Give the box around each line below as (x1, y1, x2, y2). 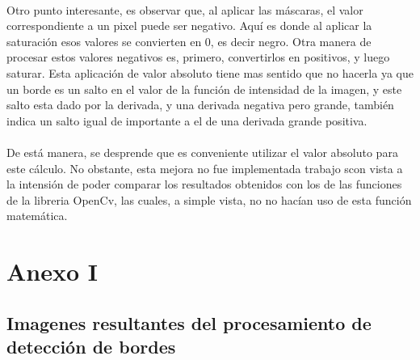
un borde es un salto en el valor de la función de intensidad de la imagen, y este (6, 80, 402, 97)
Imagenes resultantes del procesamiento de (6, 310, 372, 335)
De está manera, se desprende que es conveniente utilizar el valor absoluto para (6, 143, 398, 160)
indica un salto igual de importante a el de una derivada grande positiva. (6, 112, 367, 129)
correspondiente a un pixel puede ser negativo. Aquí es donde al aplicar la (6, 17, 372, 34)
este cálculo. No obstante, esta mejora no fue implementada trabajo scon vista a (6, 159, 403, 176)
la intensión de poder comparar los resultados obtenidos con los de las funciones (6, 176, 402, 193)
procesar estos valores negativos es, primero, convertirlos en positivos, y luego (6, 49, 390, 66)
